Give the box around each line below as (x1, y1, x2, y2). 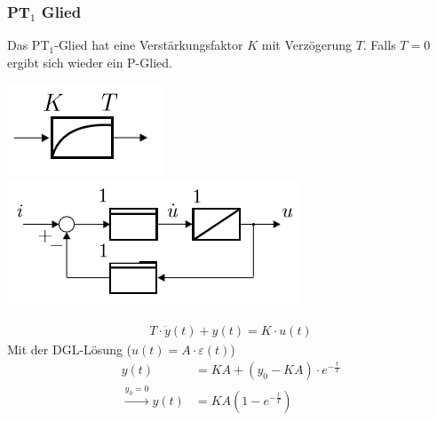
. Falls (362, 36, 396, 54)
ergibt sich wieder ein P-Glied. (7, 52, 172, 71)
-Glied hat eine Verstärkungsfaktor (54, 36, 243, 54)
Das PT (7, 36, 50, 54)
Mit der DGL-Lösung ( (7, 339, 132, 358)
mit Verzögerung (261, 36, 352, 54)
